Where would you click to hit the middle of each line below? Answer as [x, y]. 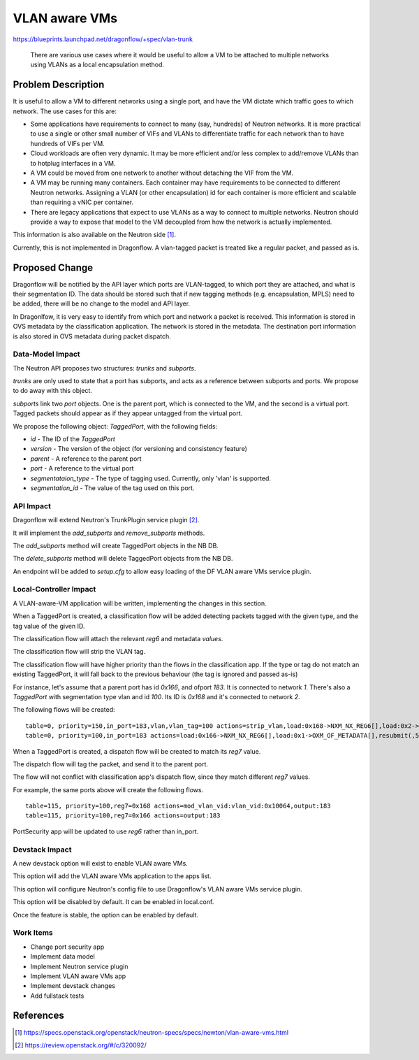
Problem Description [59, 85]
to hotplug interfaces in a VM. [73, 163]
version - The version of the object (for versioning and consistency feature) [139, 449]
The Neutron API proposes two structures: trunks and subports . [104, 368]
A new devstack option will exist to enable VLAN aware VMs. [100, 864]
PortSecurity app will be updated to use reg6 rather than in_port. [106, 831]
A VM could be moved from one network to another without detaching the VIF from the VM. [162, 173]
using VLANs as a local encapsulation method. [97, 65]
